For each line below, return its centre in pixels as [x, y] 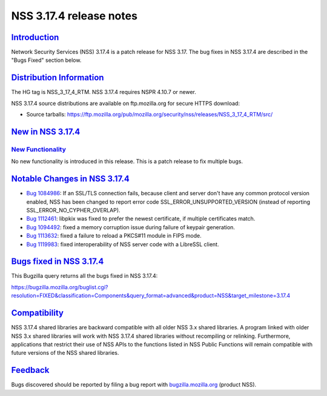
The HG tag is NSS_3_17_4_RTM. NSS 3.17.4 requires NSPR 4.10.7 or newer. [104, 92]
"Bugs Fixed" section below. [46, 60]
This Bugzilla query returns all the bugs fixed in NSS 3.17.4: [84, 276]
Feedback [30, 370]
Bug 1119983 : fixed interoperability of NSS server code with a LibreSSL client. [123, 244]
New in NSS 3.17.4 [46, 131]
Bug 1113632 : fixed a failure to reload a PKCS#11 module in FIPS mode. [114, 236]
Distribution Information [58, 78]
